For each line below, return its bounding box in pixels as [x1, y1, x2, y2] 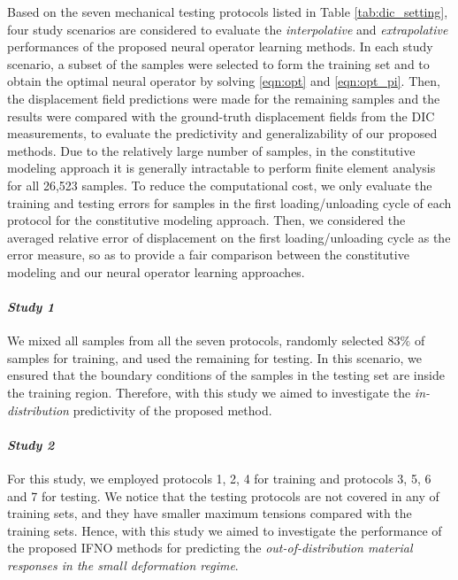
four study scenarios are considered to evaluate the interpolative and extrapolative [7, 19, 448, 38]
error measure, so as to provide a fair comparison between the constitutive [7, 245, 409, 264]
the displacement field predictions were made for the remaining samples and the [7, 89, 440, 107]
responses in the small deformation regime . [7, 556, 239, 575]
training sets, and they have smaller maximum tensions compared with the [7, 504, 412, 522]
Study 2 [7, 435, 55, 453]
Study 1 [7, 298, 55, 316]
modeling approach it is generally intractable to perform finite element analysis [7, 159, 436, 177]
